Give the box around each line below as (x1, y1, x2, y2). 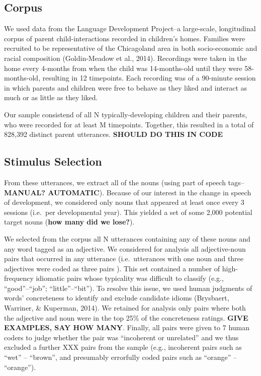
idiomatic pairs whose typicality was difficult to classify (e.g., (36, 273, 224, 283)
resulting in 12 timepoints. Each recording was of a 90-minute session (42, 72, 256, 83)
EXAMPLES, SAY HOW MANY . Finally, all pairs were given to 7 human (4, 322, 250, 333)
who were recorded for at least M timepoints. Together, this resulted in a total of (4, 119, 254, 129)
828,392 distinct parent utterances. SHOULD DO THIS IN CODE (4, 129, 223, 139)
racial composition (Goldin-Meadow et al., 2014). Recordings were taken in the (4, 52, 247, 63)
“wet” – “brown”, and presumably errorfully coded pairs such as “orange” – (4, 352, 237, 362)
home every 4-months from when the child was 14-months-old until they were (4, 62, 242, 73)
